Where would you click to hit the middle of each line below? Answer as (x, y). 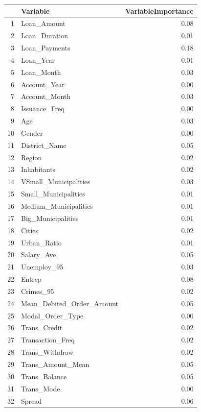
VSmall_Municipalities (56, 182)
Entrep (31, 279)
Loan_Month (41, 72)
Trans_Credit (42, 327)
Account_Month (46, 96)
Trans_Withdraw (47, 352)
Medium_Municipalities (57, 206)
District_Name (44, 145)
